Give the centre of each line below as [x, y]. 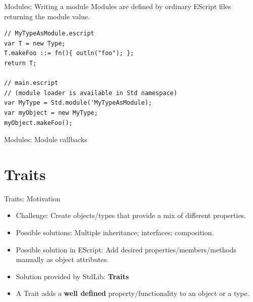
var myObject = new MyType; [51, 113]
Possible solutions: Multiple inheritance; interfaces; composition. [115, 232]
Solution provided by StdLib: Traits [72, 276]
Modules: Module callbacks [46, 139]
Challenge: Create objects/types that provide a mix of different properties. [131, 215]
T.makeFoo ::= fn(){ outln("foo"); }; [69, 53]
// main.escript [31, 83]
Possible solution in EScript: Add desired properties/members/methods [126, 249]
